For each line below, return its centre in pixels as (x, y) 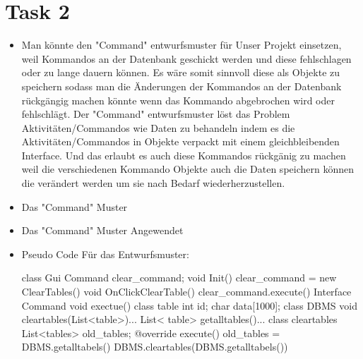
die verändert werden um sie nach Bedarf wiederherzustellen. (153, 183)
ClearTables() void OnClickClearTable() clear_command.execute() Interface (186, 292)
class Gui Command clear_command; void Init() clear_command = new (179, 278)
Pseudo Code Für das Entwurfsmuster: (105, 254)
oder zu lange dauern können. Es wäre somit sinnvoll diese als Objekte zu (181, 72)
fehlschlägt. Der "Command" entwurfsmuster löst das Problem (156, 114)
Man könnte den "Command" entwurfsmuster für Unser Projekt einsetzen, (181, 45)
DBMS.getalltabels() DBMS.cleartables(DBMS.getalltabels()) (155, 347)
